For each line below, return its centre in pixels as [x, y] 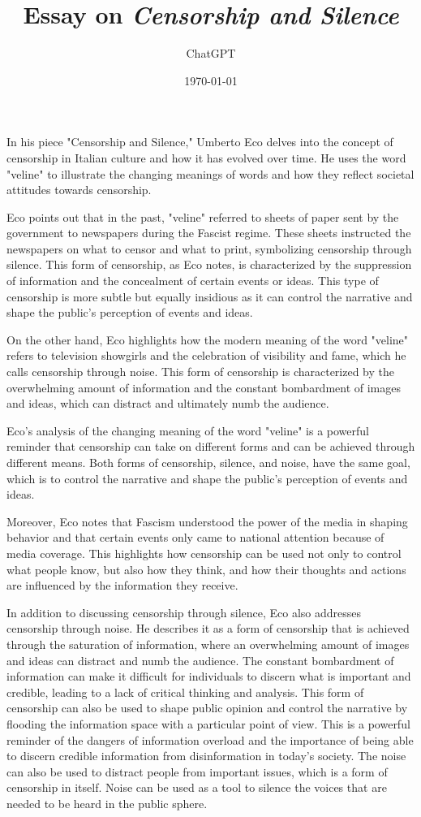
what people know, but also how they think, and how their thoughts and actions [206, 569]
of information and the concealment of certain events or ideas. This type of [193, 281]
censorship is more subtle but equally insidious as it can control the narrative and [210, 296]
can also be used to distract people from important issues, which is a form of [197, 771]
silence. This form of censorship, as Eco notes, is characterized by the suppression [209, 264]
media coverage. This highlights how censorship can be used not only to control [204, 553]
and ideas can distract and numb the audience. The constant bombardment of [200, 660]
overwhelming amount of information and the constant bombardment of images [204, 387]
